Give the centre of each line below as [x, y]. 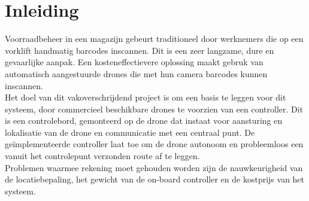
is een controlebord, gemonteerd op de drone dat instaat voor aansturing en [144, 121]
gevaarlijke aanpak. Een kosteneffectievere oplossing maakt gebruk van [134, 62]
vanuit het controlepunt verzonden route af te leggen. [102, 156]
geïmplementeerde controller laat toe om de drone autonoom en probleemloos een [154, 144]
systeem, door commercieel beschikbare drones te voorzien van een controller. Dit [154, 109]
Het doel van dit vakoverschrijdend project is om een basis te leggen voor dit [146, 97]
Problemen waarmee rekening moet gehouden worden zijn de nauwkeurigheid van [154, 167]
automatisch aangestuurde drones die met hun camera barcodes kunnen [136, 73]
